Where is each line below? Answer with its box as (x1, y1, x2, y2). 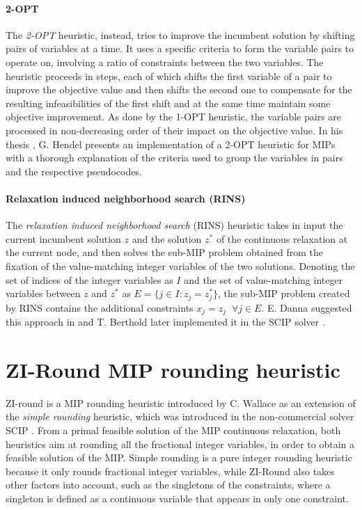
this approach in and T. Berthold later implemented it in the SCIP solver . (6, 314, 325, 328)
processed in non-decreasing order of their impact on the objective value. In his (6, 122, 343, 137)
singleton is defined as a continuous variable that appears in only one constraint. (6, 491, 349, 505)
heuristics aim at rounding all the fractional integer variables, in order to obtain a (6, 436, 355, 451)
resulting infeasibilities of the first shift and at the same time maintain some (6, 95, 331, 110)
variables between (6, 286, 81, 301)
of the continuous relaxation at (216, 231, 348, 246)
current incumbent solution (6, 231, 121, 246)
